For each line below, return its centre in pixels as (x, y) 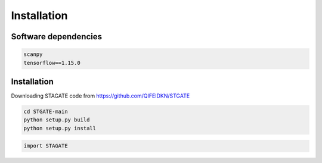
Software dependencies (57, 37)
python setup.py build (57, 120)
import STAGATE (46, 146)
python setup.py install (60, 128)
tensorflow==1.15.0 (52, 63)
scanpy (33, 54)
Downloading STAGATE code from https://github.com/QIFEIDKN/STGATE (100, 96)
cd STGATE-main (46, 112)
